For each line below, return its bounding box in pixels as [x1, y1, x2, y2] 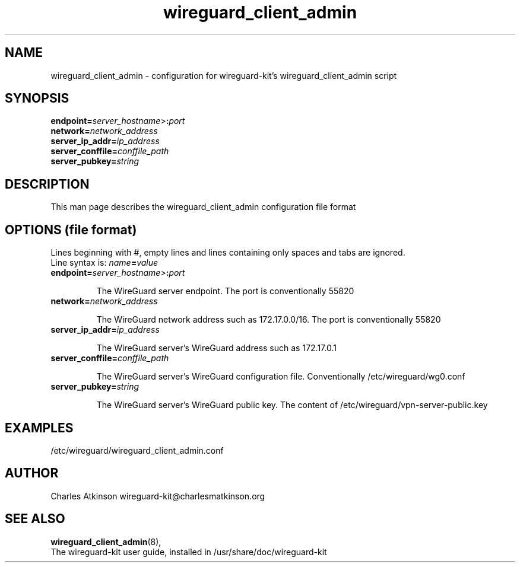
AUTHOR [5, 466, 59, 481]
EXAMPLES [5, 420, 74, 435]
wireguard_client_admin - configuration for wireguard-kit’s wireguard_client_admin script [50, 70, 397, 81]
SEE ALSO [5, 511, 65, 527]
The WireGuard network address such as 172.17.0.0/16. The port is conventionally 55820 [96, 314, 441, 325]
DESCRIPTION [5, 176, 90, 192]
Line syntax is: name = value [50, 257, 158, 268]
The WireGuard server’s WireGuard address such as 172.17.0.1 [96, 343, 337, 353]
